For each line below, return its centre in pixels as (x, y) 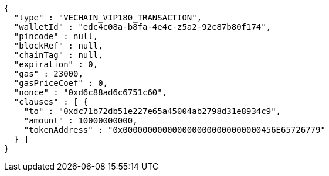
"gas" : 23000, (48, 74)
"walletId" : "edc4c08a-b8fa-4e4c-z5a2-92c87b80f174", (143, 27)
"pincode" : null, (56, 36)
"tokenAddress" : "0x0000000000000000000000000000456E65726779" (174, 130)
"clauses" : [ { (51, 102)
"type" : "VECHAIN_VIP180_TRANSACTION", (108, 18)
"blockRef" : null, (58, 46)
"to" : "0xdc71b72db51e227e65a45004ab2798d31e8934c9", (152, 111)
